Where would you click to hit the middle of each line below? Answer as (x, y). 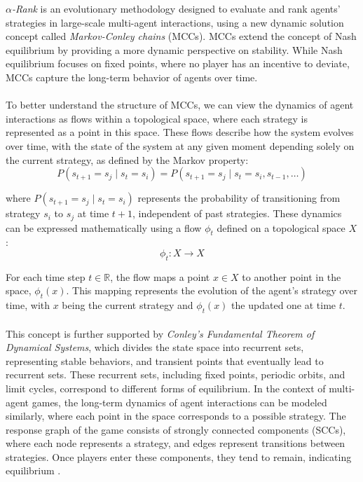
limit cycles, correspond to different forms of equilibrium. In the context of (166, 388)
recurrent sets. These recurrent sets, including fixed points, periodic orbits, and (176, 374)
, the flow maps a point (160, 276)
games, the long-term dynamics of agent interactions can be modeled (179, 402)
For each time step (46, 276)
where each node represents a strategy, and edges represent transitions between (176, 443)
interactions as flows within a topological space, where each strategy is (157, 118)
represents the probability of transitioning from (239, 198)
